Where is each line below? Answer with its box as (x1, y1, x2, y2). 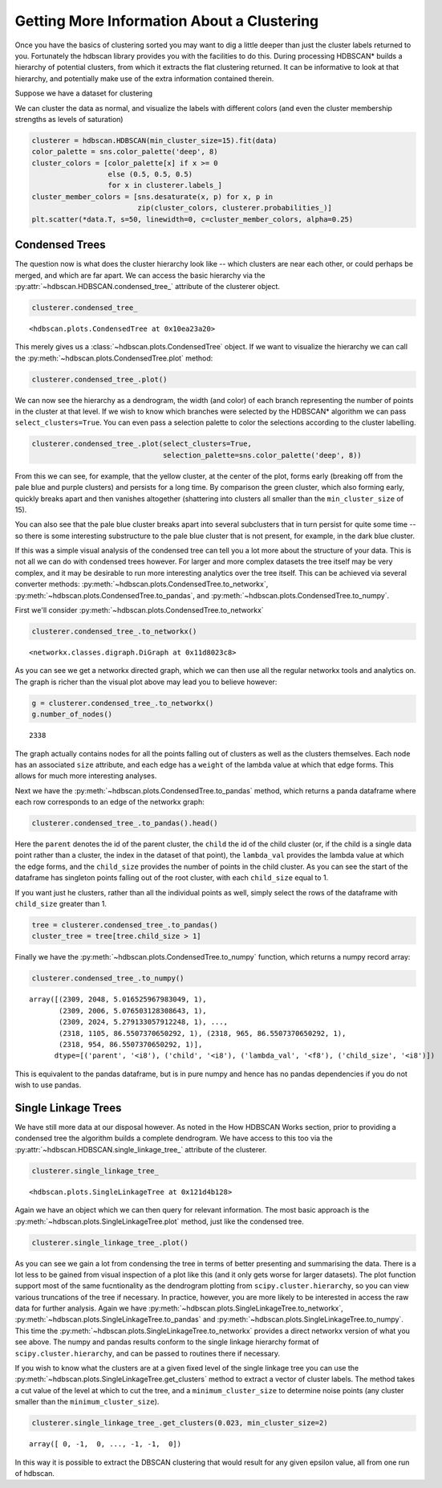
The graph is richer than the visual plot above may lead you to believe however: (14, 677, 278, 687)
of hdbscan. (14, 1468, 55, 1478)
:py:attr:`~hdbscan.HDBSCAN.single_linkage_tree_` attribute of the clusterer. (14, 1144, 267, 1154)
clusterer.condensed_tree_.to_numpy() (31, 974, 185, 983)
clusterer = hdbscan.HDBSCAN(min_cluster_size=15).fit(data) (31, 136, 278, 145)
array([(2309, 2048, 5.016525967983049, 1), (29, 995, 208, 1004)
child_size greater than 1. (14, 899, 107, 909)
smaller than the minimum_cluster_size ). (14, 1397, 160, 1407)
